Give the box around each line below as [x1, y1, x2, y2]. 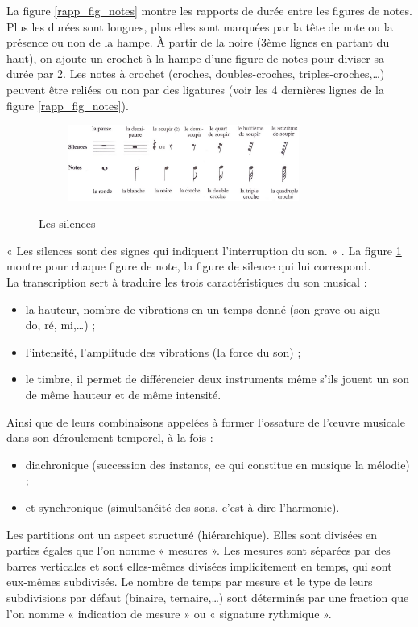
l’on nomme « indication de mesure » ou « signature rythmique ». [6, 604, 332, 621]
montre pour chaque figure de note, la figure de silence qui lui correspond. [6, 258, 371, 274]
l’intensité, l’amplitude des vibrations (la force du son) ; [25, 343, 301, 360]
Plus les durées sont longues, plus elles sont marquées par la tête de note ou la [6, 18, 393, 35]
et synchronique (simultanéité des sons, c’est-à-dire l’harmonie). [25, 498, 340, 515]
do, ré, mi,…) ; [25, 316, 96, 333]
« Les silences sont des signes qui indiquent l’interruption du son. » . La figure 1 [6, 241, 402, 258]
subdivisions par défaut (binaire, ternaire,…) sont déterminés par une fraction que [6, 588, 409, 605]
